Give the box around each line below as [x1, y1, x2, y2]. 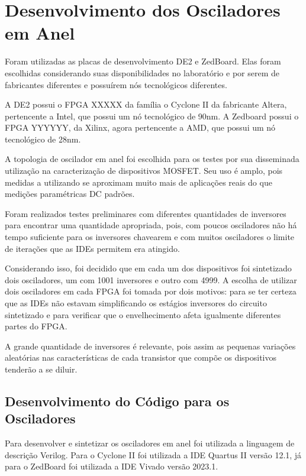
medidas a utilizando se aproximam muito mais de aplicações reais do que [5, 176, 272, 188]
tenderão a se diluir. [5, 362, 78, 375]
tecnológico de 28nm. [5, 132, 81, 145]
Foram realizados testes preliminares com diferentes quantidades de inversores [5, 207, 286, 219]
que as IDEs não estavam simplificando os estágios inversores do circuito [5, 297, 267, 309]
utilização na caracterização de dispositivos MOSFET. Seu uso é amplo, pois [5, 164, 283, 177]
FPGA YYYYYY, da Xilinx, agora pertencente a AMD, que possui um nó [5, 121, 276, 134]
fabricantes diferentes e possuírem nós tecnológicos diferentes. [5, 78, 227, 90]
